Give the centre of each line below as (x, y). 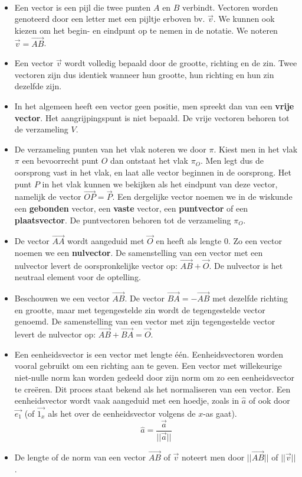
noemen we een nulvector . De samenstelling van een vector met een (139, 252)
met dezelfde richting (250, 298)
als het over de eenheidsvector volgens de (122, 413)
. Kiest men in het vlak (256, 149)
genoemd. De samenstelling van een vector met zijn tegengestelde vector (145, 321)
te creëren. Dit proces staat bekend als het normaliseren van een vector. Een (152, 389)
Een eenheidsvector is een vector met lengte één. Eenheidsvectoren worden (149, 354)
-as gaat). (220, 413)
